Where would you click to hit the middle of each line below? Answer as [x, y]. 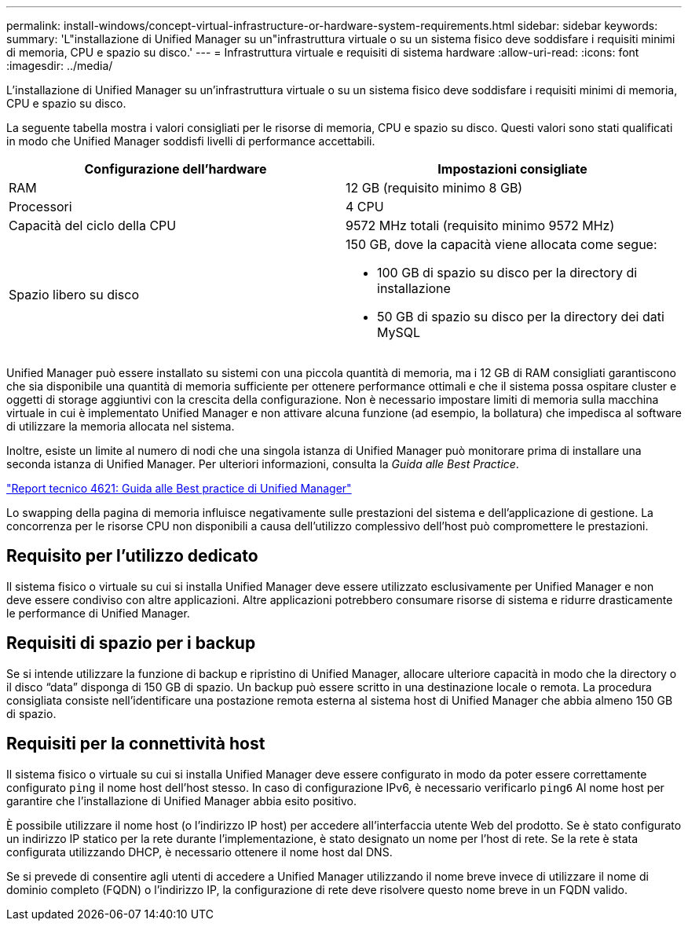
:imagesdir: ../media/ [60, 66]
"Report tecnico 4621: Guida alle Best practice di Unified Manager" [179, 488]
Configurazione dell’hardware [176, 169]
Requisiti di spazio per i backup [131, 643]
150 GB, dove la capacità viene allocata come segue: [501, 244]
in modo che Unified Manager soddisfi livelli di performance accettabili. [191, 141]
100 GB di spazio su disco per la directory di [507, 273]
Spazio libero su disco [74, 295]
